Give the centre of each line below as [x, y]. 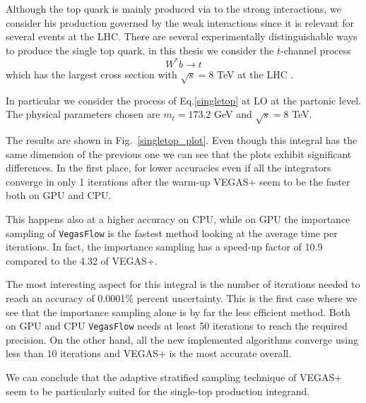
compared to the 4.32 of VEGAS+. [82, 260]
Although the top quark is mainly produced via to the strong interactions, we [173, 8]
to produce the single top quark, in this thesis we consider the [140, 50]
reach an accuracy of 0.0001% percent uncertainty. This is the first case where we [182, 298]
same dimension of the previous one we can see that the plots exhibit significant [179, 154]
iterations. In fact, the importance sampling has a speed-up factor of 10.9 [164, 247]
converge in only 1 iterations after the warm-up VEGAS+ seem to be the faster [178, 181]
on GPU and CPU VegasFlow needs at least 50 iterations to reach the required [177, 326]
